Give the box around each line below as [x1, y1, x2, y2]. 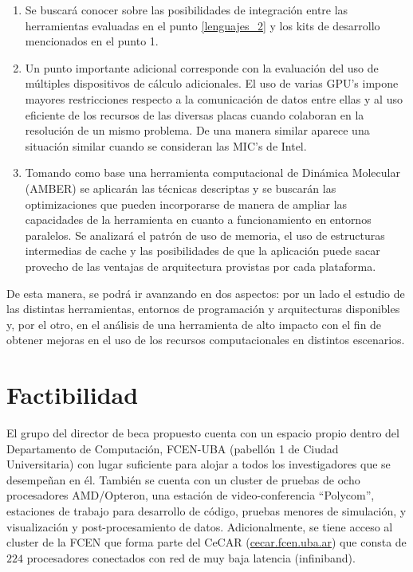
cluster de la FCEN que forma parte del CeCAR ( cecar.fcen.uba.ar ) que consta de [6, 534, 407, 550]
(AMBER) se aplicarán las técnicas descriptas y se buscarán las [25, 179, 336, 196]
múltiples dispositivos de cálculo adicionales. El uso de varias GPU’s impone [25, 75, 399, 92]
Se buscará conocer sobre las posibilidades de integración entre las [25, 2, 348, 18]
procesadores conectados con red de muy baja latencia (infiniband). [26, 549, 356, 566]
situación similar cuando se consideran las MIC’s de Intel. [25, 137, 307, 154]
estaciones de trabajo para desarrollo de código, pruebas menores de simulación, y [6, 502, 407, 519]
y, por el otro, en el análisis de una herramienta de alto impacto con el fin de [6, 315, 382, 332]
